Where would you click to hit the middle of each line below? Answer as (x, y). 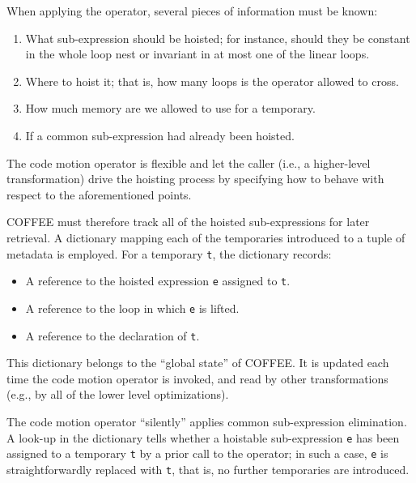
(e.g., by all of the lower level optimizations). (118, 394)
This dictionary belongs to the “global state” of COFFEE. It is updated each (198, 363)
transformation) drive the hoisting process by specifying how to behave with (195, 179)
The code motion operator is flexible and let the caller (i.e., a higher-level (189, 162)
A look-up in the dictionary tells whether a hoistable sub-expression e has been (203, 437)
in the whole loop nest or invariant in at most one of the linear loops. (197, 54)
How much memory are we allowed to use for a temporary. (170, 108)
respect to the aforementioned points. (99, 194)
